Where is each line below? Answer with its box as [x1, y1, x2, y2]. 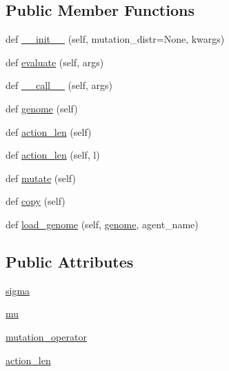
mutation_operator [6, 329, 87, 343]
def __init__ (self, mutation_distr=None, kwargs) [6, 32, 225, 46]
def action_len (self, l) [6, 148, 100, 162]
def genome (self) [6, 101, 78, 115]
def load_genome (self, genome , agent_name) [6, 217, 199, 231]
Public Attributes [6, 250, 134, 272]
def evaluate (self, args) [6, 54, 104, 69]
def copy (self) [6, 194, 66, 208]
